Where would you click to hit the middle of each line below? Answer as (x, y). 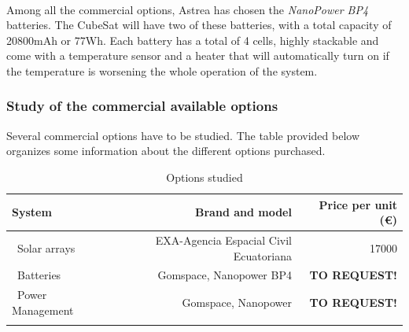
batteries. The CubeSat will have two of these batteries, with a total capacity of (199, 25)
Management (43, 310)
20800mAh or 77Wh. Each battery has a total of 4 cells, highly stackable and (193, 40)
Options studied (204, 177)
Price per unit (358, 204)
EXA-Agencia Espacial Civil (223, 240)
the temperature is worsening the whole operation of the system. (162, 70)
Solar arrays (46, 247)
